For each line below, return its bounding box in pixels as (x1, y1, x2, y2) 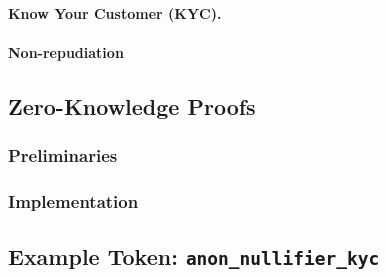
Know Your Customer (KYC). (8, 2, 222, 23)
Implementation (8, 188, 139, 213)
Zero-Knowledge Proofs (8, 90, 256, 121)
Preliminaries (8, 143, 118, 168)
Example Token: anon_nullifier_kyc (8, 241, 380, 272)
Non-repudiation (8, 41, 124, 62)
